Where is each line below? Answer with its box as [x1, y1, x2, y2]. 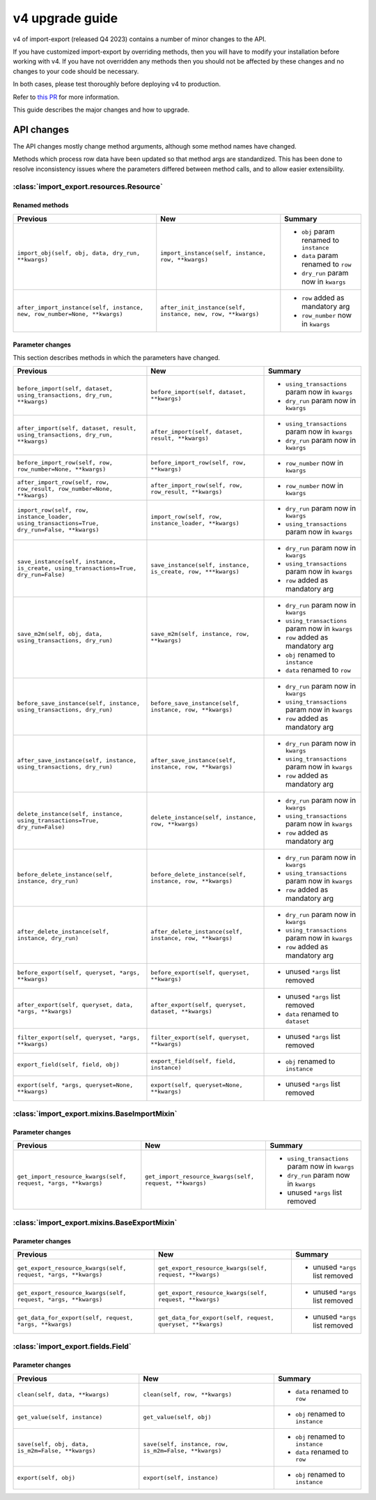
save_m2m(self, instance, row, [150, 630, 250, 638]
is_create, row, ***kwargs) [150, 568, 240, 575]
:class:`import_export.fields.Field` [13, 1342, 132, 1351]
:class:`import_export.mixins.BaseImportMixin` [13, 1109, 178, 1119]
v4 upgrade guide [13, 10, 118, 26]
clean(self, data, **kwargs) [17, 1391, 110, 1398]
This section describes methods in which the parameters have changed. [13, 353, 221, 362]
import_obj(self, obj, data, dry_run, [17, 250, 141, 257]
